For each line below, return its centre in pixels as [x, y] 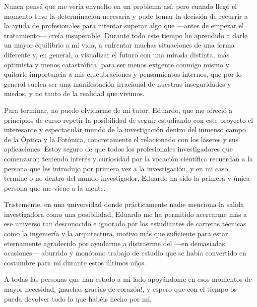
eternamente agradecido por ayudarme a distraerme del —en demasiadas [115, 243]
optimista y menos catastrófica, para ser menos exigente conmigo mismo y [117, 64]
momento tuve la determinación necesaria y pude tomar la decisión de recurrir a [126, 16]
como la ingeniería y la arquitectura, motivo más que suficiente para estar [116, 233]
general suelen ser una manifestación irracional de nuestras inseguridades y [118, 83]
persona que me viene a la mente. [55, 187]
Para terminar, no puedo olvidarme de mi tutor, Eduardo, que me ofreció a [118, 110]
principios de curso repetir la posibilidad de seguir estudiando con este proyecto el [128, 120]
